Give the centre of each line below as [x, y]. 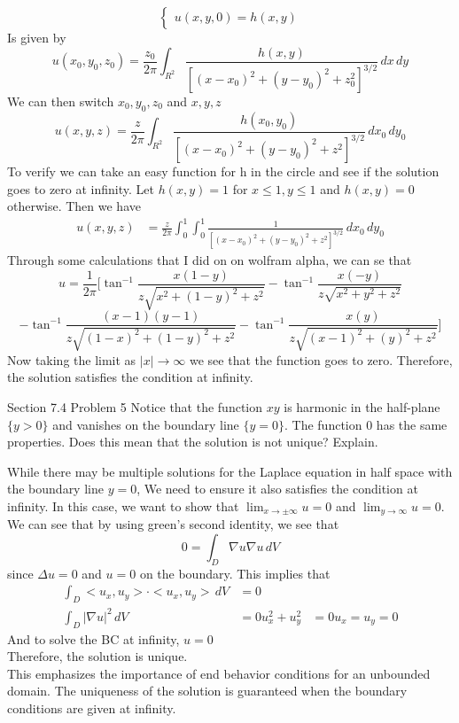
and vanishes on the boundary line [146, 424]
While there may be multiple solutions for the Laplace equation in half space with [230, 471]
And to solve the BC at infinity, [93, 638]
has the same [412, 424]
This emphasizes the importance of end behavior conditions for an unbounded [219, 673]
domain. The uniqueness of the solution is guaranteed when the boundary [207, 691]
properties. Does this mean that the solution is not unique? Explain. [193, 442]
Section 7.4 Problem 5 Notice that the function [135, 407]
